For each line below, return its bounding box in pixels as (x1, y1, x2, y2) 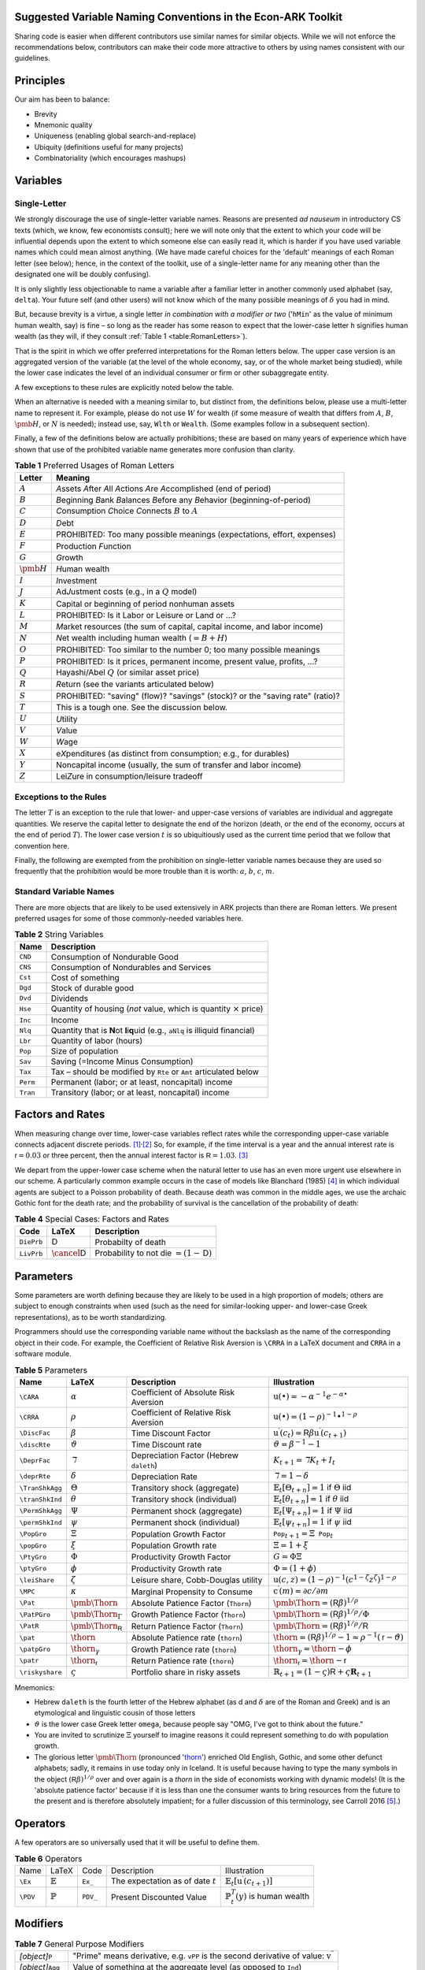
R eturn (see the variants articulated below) (56, 678, 214, 689)
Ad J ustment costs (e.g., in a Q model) (56, 586, 198, 597)
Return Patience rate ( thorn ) (131, 1655, 235, 1666)
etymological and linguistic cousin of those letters (34, 1708, 196, 1718)
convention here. (14, 841, 70, 850)
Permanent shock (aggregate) (131, 1505, 243, 1516)
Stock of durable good (50, 982, 134, 993)
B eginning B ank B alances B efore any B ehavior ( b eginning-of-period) (56, 495, 311, 506)
